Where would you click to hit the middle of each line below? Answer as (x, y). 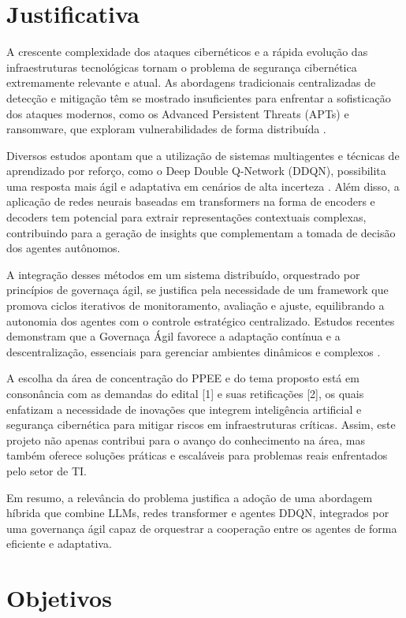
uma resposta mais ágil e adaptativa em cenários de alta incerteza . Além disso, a (203, 186)
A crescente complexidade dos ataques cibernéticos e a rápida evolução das (187, 52)
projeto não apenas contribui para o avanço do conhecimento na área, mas (186, 439)
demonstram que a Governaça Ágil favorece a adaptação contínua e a (173, 336)
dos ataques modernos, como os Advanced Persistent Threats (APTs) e (178, 113)
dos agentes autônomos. (63, 248)
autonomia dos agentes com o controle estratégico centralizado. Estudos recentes (201, 320)
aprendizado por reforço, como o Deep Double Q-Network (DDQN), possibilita (196, 171)
